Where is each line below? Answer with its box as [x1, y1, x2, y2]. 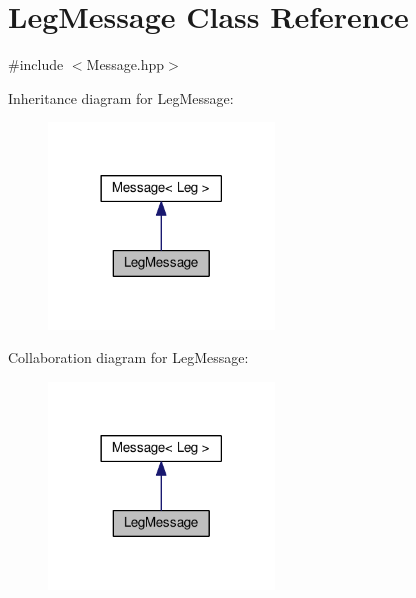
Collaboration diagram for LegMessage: [8, 347, 249, 368]
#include [8, 54, 64, 75]
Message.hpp [86, 54, 165, 75]
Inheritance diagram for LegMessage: [8, 87, 234, 108]
